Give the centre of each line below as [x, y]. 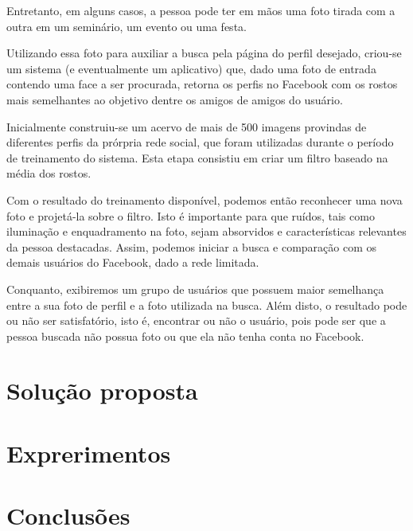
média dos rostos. [49, 173]
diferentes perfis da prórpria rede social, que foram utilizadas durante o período [200, 142]
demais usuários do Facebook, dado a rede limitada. [133, 262]
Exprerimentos [89, 453]
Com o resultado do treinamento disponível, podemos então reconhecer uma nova [205, 199]
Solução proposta [102, 390]
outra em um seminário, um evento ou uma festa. [127, 26]
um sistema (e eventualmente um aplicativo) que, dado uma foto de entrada [191, 68]
